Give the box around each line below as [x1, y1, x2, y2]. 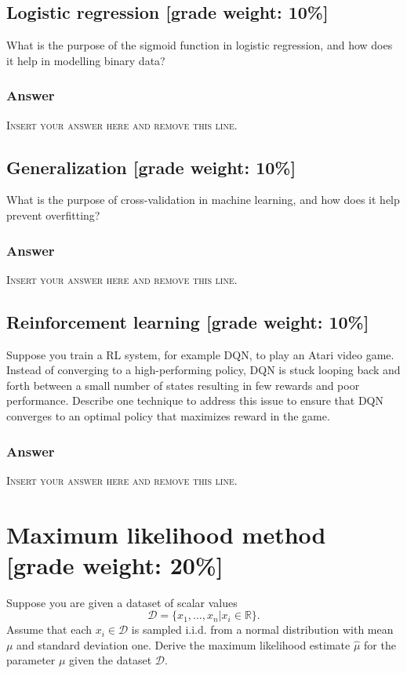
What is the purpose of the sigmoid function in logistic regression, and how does [6, 37, 393, 53]
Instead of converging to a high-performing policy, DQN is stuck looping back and [6, 362, 401, 378]
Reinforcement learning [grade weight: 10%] [6, 309, 369, 333]
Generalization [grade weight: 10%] [6, 155, 296, 179]
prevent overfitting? [6, 207, 100, 223]
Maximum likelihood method [6, 518, 326, 550]
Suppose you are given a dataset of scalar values [6, 594, 238, 610]
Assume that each [6, 621, 93, 638]
